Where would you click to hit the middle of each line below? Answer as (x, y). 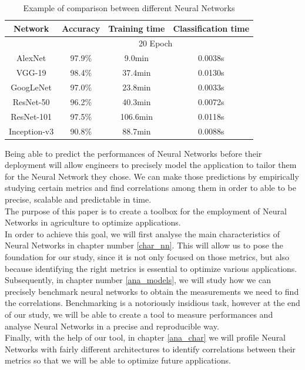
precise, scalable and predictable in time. (78, 199)
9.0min (136, 58)
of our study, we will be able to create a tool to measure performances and (139, 314)
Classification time (211, 28)
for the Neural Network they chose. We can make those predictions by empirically (152, 176)
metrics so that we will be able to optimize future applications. (118, 360)
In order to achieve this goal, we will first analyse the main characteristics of (142, 233)
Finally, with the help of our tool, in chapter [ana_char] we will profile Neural (145, 337)
